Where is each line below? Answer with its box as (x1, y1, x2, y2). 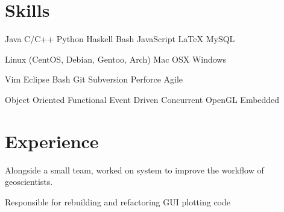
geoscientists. (5, 175, 53, 188)
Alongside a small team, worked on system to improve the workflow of (5, 163, 264, 176)
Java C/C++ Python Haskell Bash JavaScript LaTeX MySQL (5, 33, 235, 45)
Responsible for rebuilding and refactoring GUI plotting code (5, 195, 230, 208)
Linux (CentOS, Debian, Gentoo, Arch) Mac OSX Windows (5, 52, 226, 65)
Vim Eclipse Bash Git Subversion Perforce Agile (5, 73, 183, 86)
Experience (5, 128, 99, 153)
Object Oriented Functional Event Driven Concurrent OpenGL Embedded (5, 93, 280, 105)
